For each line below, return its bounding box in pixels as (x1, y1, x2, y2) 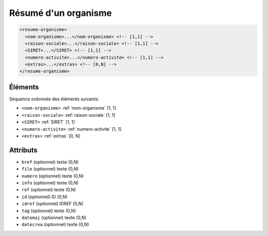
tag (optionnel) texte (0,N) (21, 208, 76, 214)
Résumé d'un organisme (9, 7, 112, 18)
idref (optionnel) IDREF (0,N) (21, 201, 84, 207)
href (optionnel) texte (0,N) (21, 159, 79, 165)
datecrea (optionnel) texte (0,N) (21, 222, 89, 228)
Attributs (9, 146, 38, 154)
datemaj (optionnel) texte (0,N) (21, 214, 87, 221)
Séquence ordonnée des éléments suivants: (9, 96, 99, 102)
